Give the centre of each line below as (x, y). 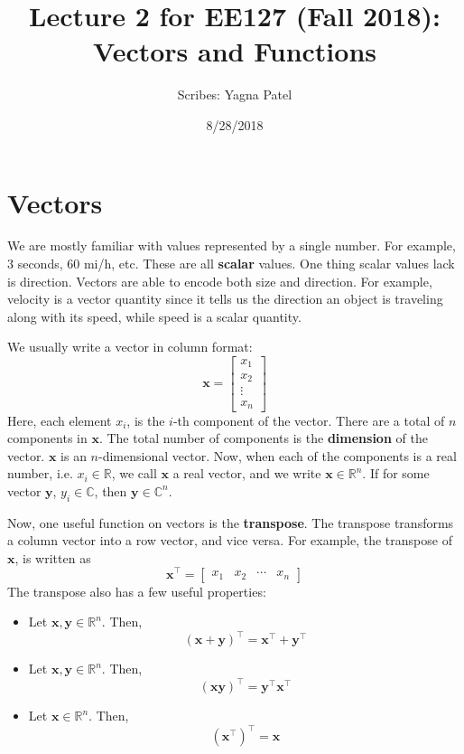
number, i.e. (40, 473)
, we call (134, 473)
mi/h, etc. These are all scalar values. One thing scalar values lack (269, 264)
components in (47, 438)
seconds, (40, 264)
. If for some (396, 473)
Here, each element (60, 420)
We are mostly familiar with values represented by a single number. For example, (232, 245)
